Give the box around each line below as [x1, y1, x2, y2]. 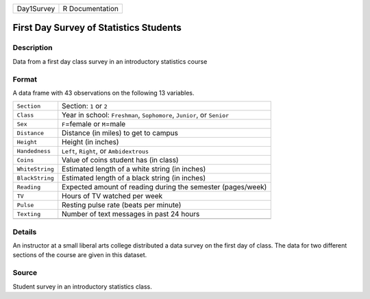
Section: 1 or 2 [62, 101, 108, 111]
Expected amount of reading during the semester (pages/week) [62, 182, 267, 192]
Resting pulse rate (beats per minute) [62, 200, 182, 210]
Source [12, 268, 38, 278]
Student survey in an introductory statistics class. [12, 282, 152, 291]
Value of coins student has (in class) [62, 155, 179, 165]
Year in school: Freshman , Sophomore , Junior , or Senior [62, 110, 230, 120]
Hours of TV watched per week [62, 191, 163, 201]
